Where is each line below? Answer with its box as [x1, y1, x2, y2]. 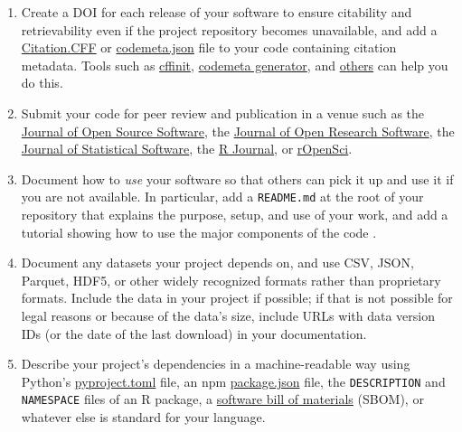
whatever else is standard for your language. [21, 408, 266, 427]
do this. [21, 73, 63, 92]
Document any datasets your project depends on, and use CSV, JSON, [21, 253, 414, 272]
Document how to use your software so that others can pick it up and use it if [21, 169, 454, 188]
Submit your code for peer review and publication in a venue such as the [21, 103, 425, 122]
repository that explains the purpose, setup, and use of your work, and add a [21, 205, 448, 223]
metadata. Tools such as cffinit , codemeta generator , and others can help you [21, 55, 448, 74]
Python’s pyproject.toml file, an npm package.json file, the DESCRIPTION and [21, 371, 446, 390]
